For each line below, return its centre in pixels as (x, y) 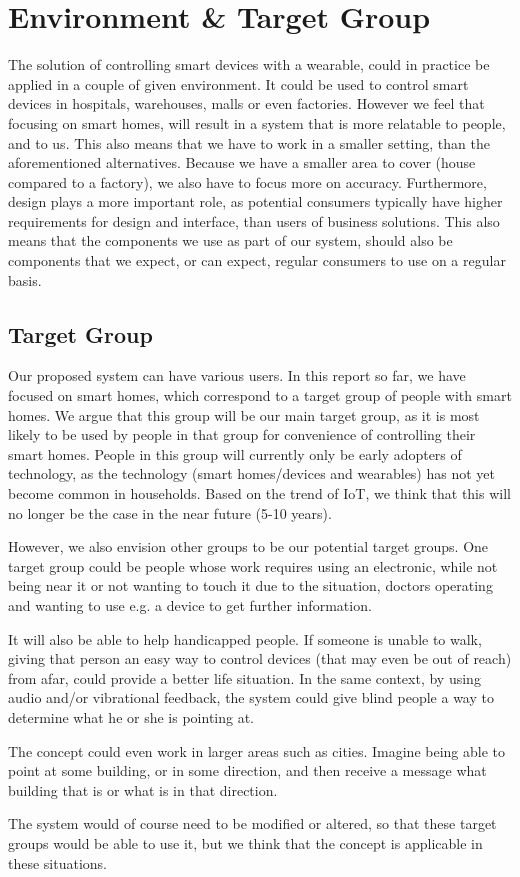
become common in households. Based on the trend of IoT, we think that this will (259, 493)
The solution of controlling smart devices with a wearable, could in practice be (249, 64)
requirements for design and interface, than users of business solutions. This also (254, 220)
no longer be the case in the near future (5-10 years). (170, 512)
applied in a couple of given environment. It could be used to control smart (238, 83)
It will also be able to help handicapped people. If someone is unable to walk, (245, 638)
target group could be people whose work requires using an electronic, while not (253, 565)
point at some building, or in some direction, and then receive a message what (247, 770)
